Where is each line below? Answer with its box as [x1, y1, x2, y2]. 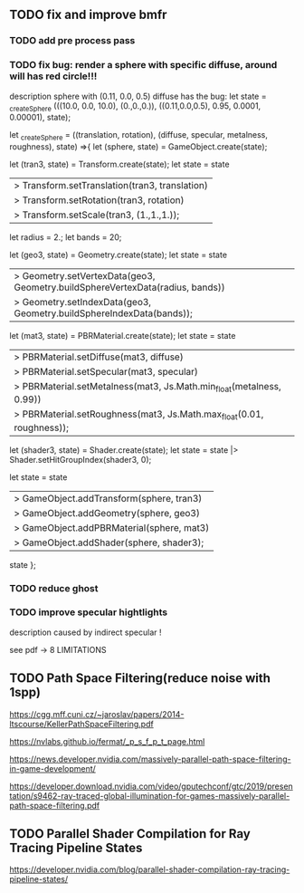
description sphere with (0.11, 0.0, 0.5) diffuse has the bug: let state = [9, 91, 267, 101]
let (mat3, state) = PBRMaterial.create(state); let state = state [9, 331, 236, 341]
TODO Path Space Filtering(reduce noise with [9, 670, 271, 687]
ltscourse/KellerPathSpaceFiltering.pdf [9, 718, 154, 729]
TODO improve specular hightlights [9, 606, 168, 619]
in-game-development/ [9, 763, 97, 773]
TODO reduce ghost [9, 581, 99, 594]
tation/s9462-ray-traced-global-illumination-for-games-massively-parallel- [9, 790, 290, 801]
